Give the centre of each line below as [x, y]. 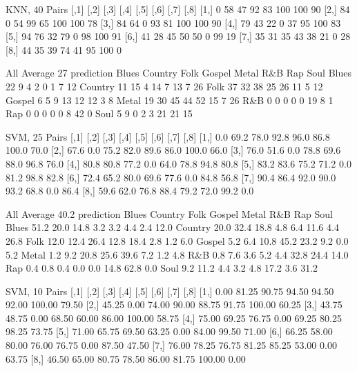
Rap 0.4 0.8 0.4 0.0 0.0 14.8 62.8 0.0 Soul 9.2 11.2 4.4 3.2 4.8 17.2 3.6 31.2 [162, 268]
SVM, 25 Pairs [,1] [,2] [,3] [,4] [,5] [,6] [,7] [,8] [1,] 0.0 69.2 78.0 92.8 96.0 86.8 [168, 136]
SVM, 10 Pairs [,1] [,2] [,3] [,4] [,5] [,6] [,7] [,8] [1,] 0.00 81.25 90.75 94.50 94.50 [170, 291]
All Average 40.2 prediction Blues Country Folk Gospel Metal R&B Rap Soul [169, 213]
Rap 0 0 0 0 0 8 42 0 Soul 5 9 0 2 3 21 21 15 [99, 113]
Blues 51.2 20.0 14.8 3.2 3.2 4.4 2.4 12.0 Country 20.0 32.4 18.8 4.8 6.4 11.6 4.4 [172, 227]
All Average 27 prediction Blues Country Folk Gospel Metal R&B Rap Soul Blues [178, 73]
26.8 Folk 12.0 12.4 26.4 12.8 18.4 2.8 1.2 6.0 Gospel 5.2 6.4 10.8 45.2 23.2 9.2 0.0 [177, 240]
